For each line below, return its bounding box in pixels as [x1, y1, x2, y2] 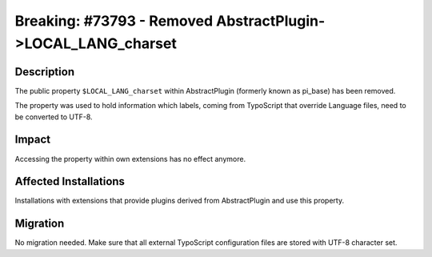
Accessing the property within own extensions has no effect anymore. [14, 154, 246, 163]
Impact [14, 133, 51, 147]
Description [14, 65, 75, 78]
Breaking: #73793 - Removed [14, 12, 214, 30]
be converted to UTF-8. [14, 112, 93, 122]
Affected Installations [14, 175, 126, 188]
